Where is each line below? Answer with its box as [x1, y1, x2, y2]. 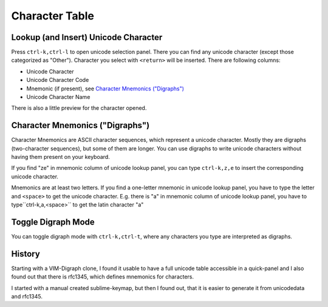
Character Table [11, 9, 94, 22]
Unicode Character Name [26, 93, 91, 101]
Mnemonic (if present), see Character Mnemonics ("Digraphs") [26, 85, 185, 92]
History [11, 249, 41, 259]
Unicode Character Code [26, 76, 89, 84]
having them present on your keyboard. [11, 153, 111, 161]
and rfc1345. [11, 293, 43, 300]
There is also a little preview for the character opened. [11, 104, 147, 112]
